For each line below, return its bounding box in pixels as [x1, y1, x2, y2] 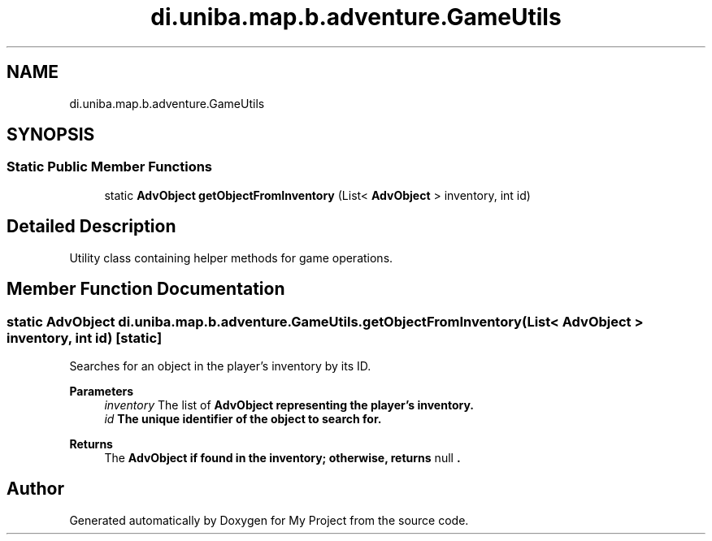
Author [7, 478, 64, 500]
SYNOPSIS [7, 124, 95, 145]
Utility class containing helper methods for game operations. [69, 250, 393, 265]
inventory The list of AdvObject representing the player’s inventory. [104, 397, 474, 412]
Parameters [69, 383, 134, 398]
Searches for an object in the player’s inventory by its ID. [69, 358, 371, 373]
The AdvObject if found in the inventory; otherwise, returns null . [104, 450, 461, 465]
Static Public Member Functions [7, 158, 213, 175]
